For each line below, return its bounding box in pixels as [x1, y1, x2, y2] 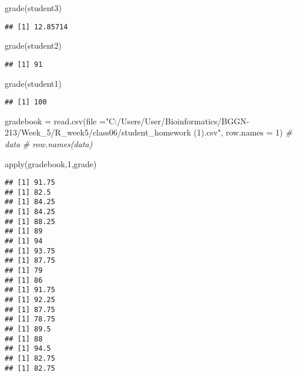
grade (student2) [5, 39, 62, 52]
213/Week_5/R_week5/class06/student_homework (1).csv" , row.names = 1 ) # [5, 126, 292, 138]
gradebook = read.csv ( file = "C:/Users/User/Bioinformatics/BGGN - [5, 114, 249, 127]
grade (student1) [5, 77, 62, 89]
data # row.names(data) [5, 137, 93, 150]
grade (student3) [5, 2, 62, 13]
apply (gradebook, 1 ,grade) [5, 157, 97, 170]
